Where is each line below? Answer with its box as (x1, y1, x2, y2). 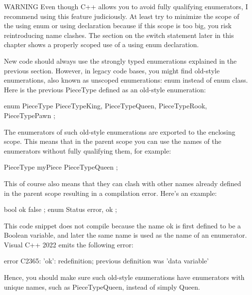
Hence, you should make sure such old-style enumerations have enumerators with (4, 272, 245, 282)
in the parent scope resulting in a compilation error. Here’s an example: (4, 188, 217, 198)
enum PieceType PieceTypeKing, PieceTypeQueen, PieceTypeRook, (4, 101, 207, 111)
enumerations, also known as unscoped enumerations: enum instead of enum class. (4, 75, 248, 85)
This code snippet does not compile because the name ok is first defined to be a (4, 220, 241, 230)
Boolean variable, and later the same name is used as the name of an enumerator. (4, 230, 247, 240)
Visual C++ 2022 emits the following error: (4, 239, 134, 249)
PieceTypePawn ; (4, 110, 55, 120)
